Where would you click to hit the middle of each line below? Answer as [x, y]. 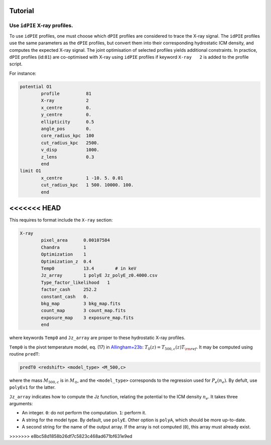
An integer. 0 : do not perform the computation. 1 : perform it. [84, 413]
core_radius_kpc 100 [67, 136]
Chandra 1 [63, 247]
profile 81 [66, 94]
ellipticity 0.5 [67, 122]
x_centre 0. [66, 107]
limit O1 [31, 171]
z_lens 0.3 [67, 157]
